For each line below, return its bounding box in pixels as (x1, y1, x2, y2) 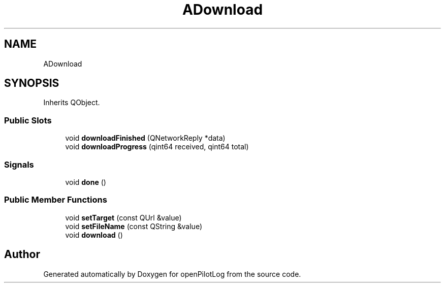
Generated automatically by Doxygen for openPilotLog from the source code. (43, 269, 301, 278)
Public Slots (4, 115, 52, 125)
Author (4, 248, 40, 261)
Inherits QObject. (43, 98, 100, 107)
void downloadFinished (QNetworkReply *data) (65, 134, 226, 143)
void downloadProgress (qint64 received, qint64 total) (65, 142, 249, 151)
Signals (4, 159, 34, 170)
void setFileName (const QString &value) (65, 221, 202, 231)
